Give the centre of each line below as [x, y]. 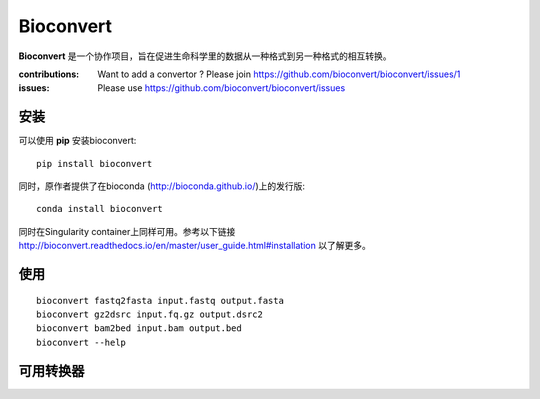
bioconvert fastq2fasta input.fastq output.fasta [160, 300]
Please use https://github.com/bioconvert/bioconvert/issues [221, 88]
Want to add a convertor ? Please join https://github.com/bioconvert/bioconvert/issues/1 [279, 74]
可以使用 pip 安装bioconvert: [77, 141]
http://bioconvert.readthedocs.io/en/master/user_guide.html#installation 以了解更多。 [195, 246]
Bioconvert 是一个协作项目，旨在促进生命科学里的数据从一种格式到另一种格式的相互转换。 [205, 56]
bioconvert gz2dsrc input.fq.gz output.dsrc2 [150, 314]
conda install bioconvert [100, 209]
